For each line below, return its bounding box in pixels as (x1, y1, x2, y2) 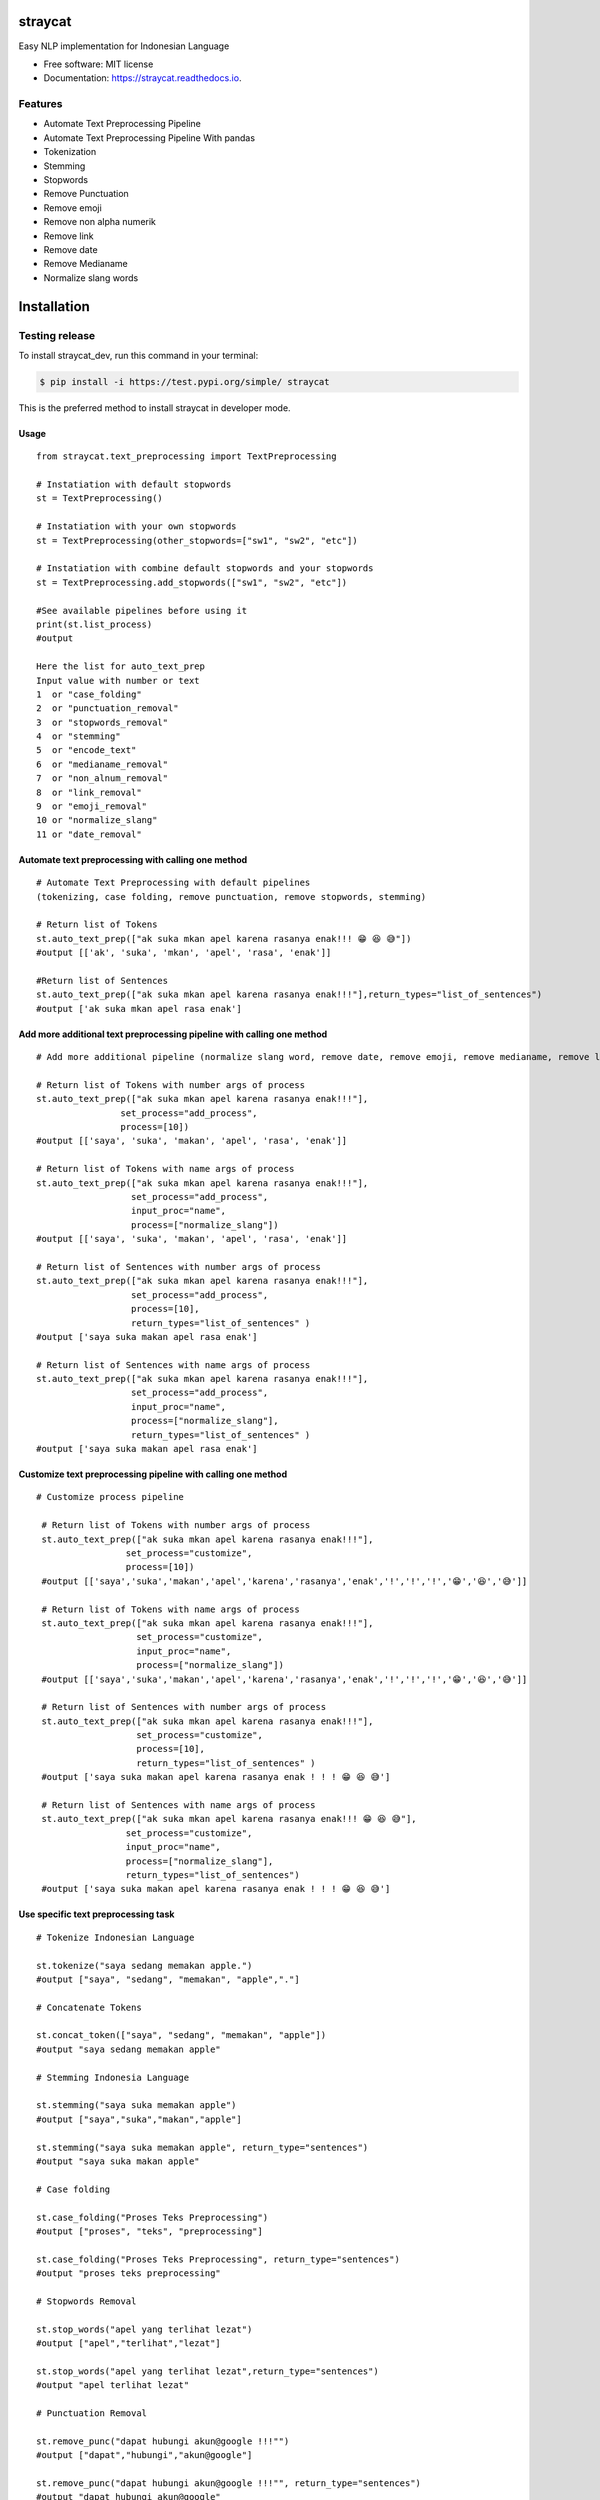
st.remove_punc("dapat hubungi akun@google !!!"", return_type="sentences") (36, 2477, 422, 2489)
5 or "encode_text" (36, 745, 137, 756)
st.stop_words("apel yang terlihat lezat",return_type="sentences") (36, 2365, 379, 2377)
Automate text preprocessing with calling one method (18, 853, 248, 865)
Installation (18, 298, 90, 315)
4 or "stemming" (36, 731, 121, 742)
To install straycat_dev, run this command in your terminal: (18, 349, 259, 361)
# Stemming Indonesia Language (36, 2071, 190, 2083)
